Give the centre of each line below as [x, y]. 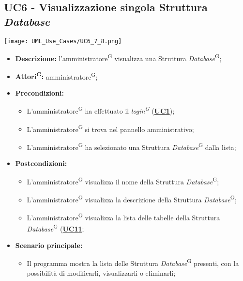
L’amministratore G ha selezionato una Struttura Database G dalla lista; [131, 146]
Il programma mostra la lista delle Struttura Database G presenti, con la [133, 262]
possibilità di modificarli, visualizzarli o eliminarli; [101, 273]
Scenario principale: [49, 245]
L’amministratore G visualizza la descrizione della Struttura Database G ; [132, 198]
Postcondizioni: [41, 163]
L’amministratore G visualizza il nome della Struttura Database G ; [123, 181]
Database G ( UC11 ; [55, 228]
